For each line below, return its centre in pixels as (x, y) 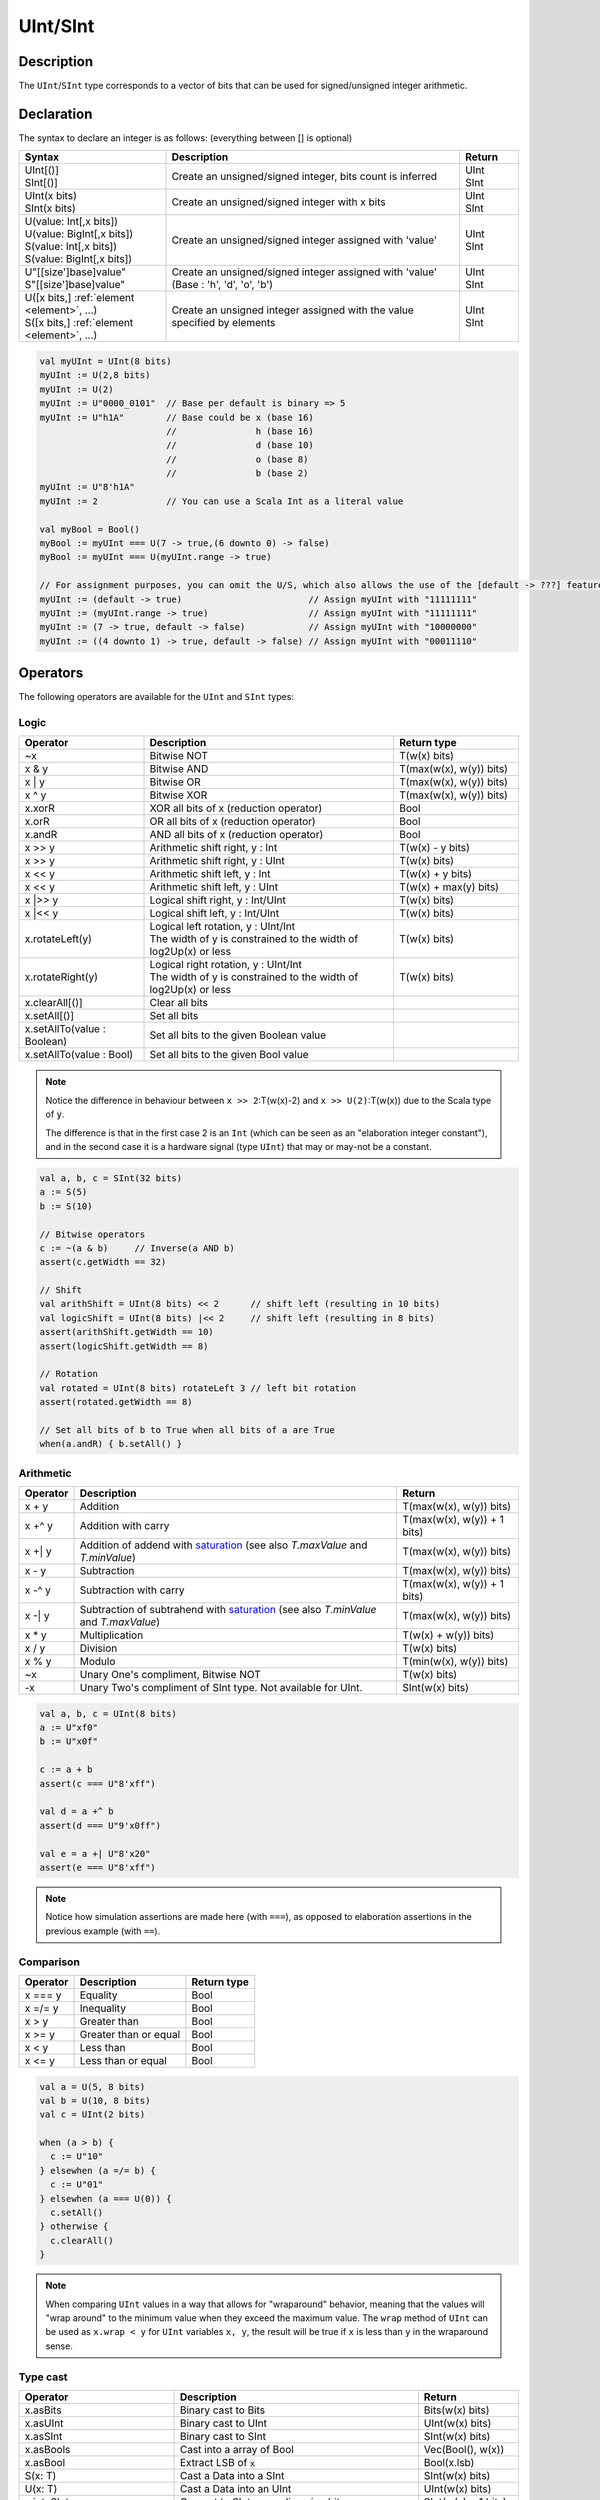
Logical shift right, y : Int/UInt (218, 900)
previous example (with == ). (103, 1931)
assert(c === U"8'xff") (98, 1783)
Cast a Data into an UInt (235, 2488)
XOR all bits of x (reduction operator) (236, 808)
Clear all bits (179, 1003)
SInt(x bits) (50, 208)
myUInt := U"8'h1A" (87, 487)
